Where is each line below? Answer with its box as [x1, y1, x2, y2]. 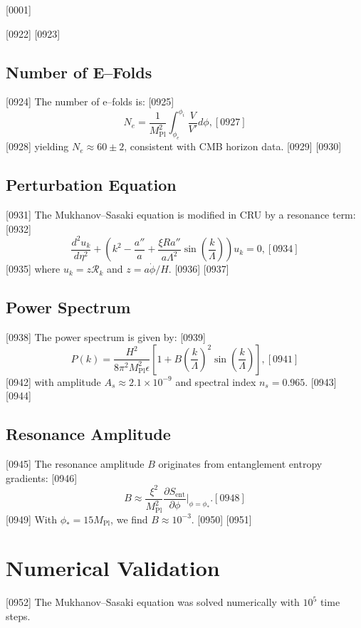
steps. [6, 608, 31, 623]
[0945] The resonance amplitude [6, 456, 145, 471]
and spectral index [175, 374, 256, 389]
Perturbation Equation [6, 174, 177, 196]
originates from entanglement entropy [158, 456, 323, 471]
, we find [110, 511, 148, 526]
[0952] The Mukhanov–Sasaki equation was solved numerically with [6, 595, 300, 609]
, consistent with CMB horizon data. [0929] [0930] [124, 139, 342, 154]
